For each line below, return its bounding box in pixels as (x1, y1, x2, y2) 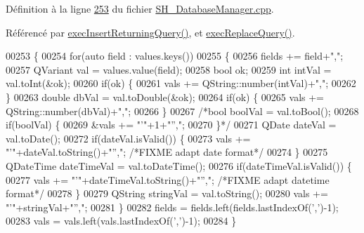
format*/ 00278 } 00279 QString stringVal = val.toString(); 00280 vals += (6, 186, 328, 201)
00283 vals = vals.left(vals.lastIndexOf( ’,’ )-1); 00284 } (6, 213, 237, 228)
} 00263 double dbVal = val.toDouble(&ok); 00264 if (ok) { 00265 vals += (6, 89, 324, 104)
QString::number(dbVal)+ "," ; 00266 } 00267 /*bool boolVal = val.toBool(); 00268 (6, 103, 359, 118)
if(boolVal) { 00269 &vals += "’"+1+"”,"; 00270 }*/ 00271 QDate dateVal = (6, 117, 337, 132)
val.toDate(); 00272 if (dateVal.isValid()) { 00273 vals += (6, 131, 251, 145)
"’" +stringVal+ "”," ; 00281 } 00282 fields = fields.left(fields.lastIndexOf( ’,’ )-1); (6, 199, 339, 214)
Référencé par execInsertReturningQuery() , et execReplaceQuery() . (6, 25, 295, 39)
